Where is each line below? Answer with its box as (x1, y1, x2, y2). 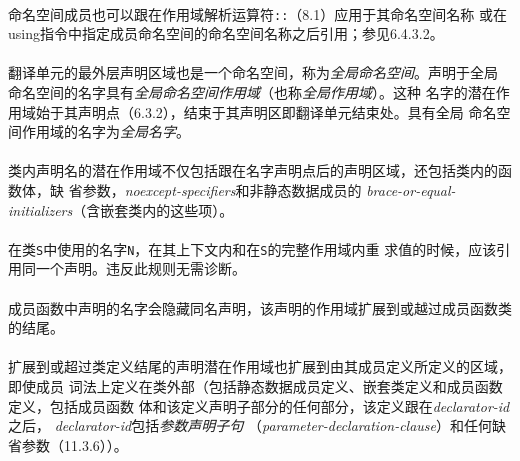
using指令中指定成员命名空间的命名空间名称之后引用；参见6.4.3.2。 (8, 23, 444, 44)
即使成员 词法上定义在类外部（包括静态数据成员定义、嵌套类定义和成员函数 (8, 376, 503, 396)
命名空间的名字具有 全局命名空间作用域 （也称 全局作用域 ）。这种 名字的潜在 (8, 82, 496, 103)
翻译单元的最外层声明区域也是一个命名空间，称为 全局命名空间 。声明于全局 (8, 62, 498, 83)
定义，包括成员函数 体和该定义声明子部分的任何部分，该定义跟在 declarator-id (8, 395, 510, 416)
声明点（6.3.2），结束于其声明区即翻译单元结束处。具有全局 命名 (77, 101, 497, 122)
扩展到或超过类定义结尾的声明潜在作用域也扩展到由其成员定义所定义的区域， (8, 356, 512, 377)
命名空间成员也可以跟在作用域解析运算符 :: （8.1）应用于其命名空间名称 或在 (8, 3, 507, 24)
